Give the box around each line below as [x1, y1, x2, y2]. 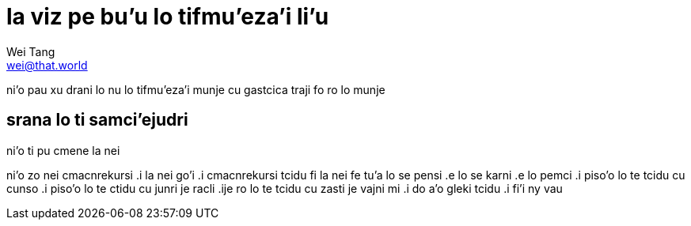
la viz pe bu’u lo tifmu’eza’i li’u [6, 3, 329, 30]
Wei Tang [6, 44, 55, 58]
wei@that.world [6, 58, 88, 72]
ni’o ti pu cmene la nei [6, 143, 120, 157]
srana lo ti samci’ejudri [6, 110, 188, 130]
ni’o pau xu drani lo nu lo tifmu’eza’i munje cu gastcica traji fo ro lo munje [6, 82, 385, 96]
